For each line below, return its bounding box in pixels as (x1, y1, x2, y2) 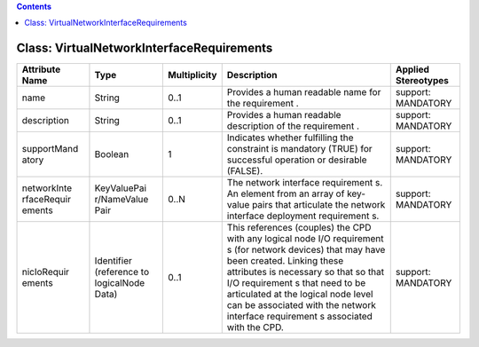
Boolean (94, 148, 130, 161)
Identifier (94, 255, 132, 267)
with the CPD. (226, 321, 284, 334)
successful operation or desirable (226, 154, 367, 166)
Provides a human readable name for (226, 86, 381, 99)
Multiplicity (168, 69, 217, 82)
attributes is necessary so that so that (226, 266, 385, 279)
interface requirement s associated (226, 311, 373, 323)
